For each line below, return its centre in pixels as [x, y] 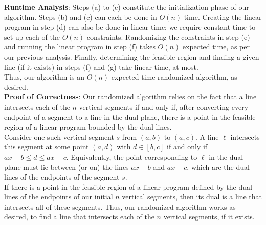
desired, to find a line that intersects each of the [79, 217]
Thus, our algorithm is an [44, 77]
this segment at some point [47, 147]
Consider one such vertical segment [59, 136]
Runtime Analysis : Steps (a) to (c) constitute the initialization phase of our [127, 7]
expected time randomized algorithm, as [174, 77]
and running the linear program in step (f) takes [80, 47]
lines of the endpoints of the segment [62, 177]
